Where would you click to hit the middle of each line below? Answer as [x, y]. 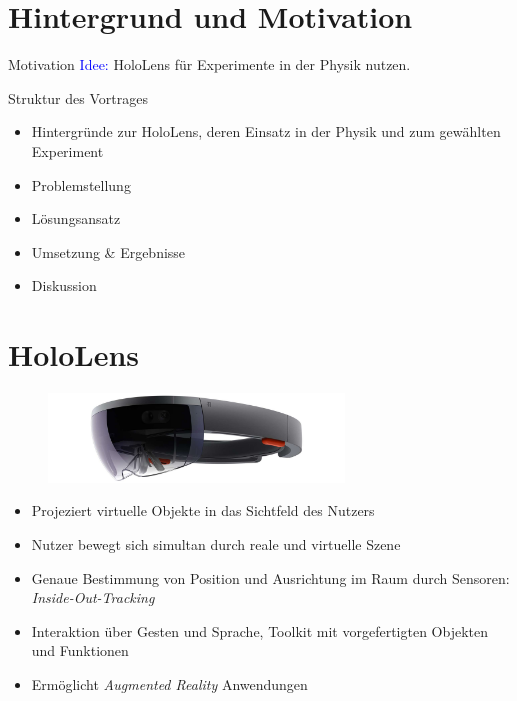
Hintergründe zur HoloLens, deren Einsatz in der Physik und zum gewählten [266, 131]
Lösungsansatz [76, 218]
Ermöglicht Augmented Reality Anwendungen [169, 684]
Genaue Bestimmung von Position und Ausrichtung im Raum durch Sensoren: [270, 577]
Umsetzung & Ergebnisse [108, 251]
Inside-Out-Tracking [93, 597]
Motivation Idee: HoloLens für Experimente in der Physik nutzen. [209, 64]
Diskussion [64, 285]
